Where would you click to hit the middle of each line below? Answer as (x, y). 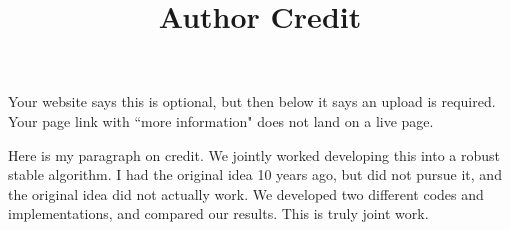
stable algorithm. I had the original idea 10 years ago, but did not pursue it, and (255, 174)
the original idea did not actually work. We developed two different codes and (246, 193)
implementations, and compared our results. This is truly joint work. (218, 213)
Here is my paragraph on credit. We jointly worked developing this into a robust (254, 154)
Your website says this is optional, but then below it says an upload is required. (252, 101)
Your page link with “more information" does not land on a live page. (221, 120)
